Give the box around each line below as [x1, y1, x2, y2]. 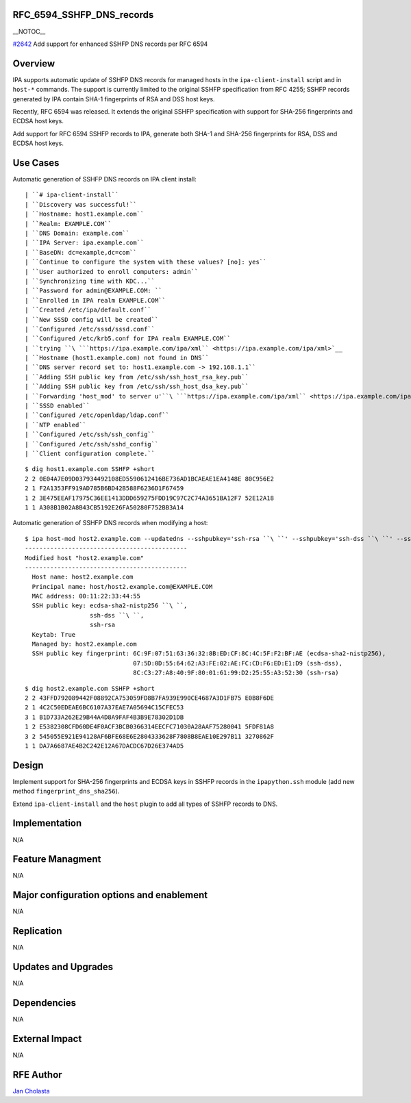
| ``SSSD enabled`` [25, 402, 90, 410]
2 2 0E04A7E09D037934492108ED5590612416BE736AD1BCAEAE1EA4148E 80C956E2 [25, 474, 274, 483]
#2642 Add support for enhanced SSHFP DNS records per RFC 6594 [12, 40, 208, 48]
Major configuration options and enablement [12, 889, 208, 901]
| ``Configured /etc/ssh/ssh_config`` [25, 431, 155, 438]
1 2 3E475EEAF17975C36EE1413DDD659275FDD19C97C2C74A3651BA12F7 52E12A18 [25, 494, 274, 502]
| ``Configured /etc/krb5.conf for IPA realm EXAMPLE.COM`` [25, 335, 231, 342]
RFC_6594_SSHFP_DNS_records [12, 9, 154, 21]
